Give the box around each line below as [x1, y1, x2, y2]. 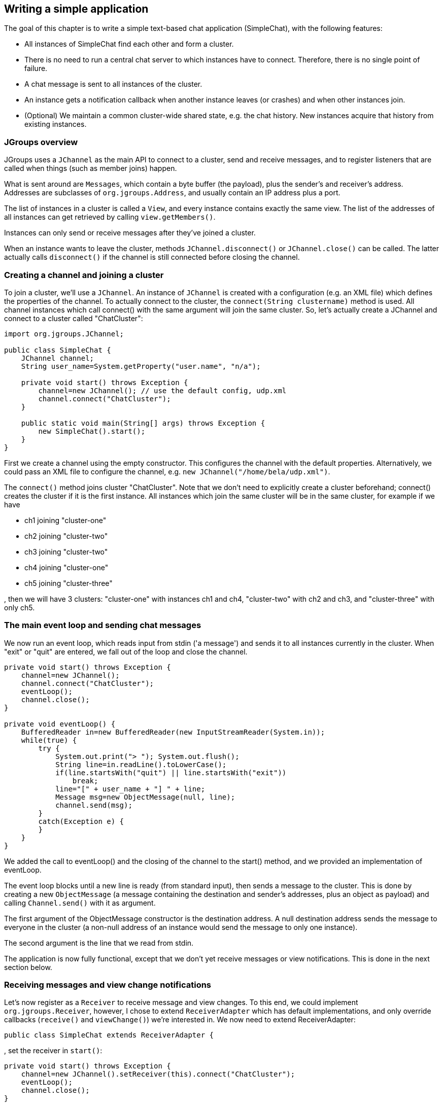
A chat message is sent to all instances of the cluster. [24, 80, 202, 89]
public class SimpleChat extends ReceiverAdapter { [4, 1031, 214, 1040]
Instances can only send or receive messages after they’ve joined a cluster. [4, 228, 256, 237]
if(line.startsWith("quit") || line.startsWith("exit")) [55, 768, 287, 777]
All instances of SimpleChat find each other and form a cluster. [24, 40, 234, 49]
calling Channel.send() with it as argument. [4, 898, 156, 907]
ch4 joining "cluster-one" [24, 563, 109, 572]
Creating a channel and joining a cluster [4, 269, 164, 280]
